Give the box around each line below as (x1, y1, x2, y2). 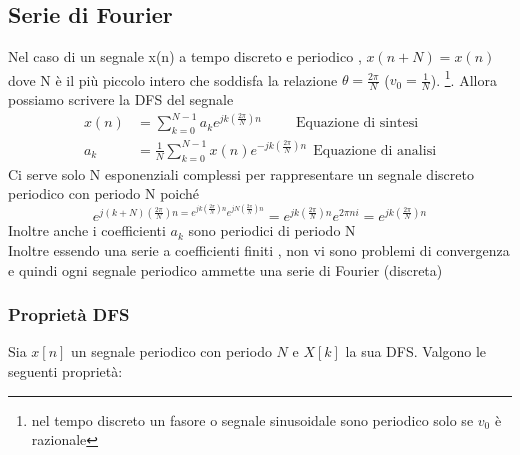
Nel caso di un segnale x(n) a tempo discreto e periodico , (8, 46, 362, 67)
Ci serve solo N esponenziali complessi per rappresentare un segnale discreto (8, 163, 474, 184)
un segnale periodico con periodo (71, 341, 272, 362)
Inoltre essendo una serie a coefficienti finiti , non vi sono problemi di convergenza (8, 239, 510, 260)
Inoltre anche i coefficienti (8, 220, 166, 241)
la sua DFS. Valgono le (345, 341, 487, 362)
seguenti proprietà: (8, 360, 123, 381)
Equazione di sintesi (296, 116, 419, 131)
